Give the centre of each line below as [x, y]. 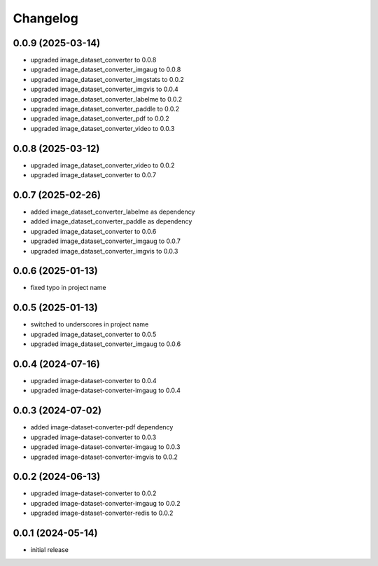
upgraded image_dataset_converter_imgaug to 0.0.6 [106, 344]
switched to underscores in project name [90, 324]
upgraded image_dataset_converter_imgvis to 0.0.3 [104, 251]
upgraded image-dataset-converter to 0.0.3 [93, 437]
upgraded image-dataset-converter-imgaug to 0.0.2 [106, 503]
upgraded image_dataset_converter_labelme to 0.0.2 [106, 99]
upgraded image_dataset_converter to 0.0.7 [93, 175]
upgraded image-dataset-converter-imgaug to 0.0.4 [106, 391]
